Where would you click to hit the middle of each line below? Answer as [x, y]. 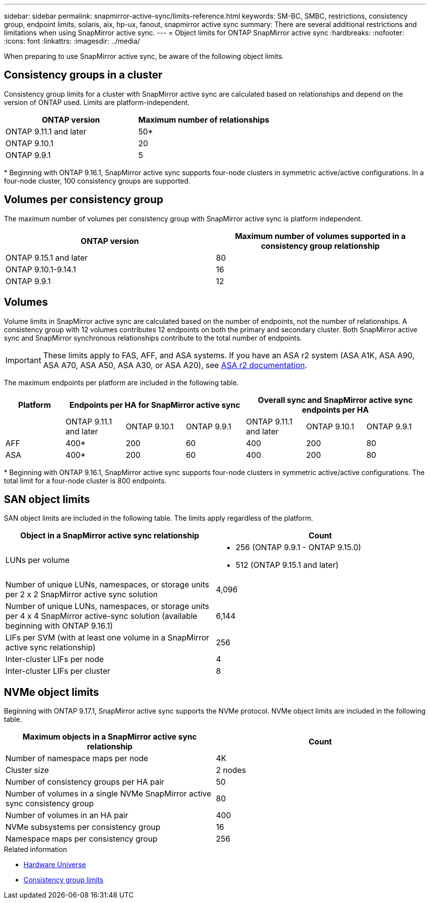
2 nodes [231, 770]
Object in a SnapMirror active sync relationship [110, 536]
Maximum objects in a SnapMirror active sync [110, 737]
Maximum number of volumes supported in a [320, 236]
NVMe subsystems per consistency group [83, 827]
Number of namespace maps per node [77, 758]
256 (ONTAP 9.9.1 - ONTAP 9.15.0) [298, 547]
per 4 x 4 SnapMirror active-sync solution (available [101, 616]
